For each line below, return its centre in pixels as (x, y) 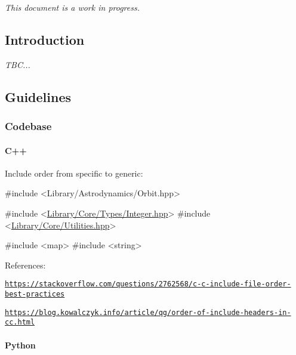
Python (20, 345)
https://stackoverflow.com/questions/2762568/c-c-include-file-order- (148, 284)
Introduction (45, 39)
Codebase (28, 126)
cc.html (20, 322)
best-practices (35, 294)
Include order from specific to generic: (74, 173)
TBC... (18, 64)
